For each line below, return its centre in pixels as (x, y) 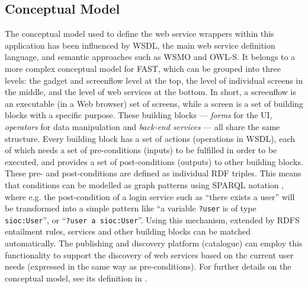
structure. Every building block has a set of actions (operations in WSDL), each (150, 138)
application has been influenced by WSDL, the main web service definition (140, 45)
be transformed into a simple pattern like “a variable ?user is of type (131, 208)
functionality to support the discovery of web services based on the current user (149, 254)
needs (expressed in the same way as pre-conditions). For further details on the (148, 266)
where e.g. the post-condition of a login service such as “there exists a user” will (150, 196)
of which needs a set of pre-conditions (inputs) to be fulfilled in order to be (141, 150)
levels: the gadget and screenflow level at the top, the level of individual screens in (154, 80)
